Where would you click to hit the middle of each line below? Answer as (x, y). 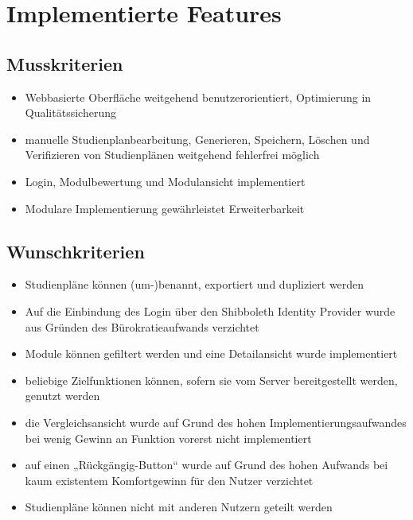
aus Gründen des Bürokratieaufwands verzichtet (142, 326)
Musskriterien (65, 63)
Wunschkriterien (76, 251)
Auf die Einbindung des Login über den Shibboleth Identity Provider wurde (210, 310)
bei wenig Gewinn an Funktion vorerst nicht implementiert (168, 438)
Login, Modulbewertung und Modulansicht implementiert (165, 181)
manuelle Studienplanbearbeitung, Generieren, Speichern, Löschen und (197, 139)
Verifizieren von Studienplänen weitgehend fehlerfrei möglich (172, 155)
